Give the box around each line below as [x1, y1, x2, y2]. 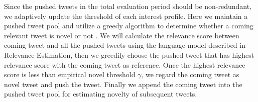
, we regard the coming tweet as [141, 69, 239, 80]
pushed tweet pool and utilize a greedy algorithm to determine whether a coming [4, 20, 253, 31]
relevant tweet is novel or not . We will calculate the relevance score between [4, 30, 239, 40]
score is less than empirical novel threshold [4, 69, 136, 80]
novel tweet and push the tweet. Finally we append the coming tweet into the [4, 79, 242, 89]
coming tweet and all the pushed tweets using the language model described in [4, 40, 245, 50]
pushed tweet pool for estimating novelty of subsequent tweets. [4, 89, 197, 99]
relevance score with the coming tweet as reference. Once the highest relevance [4, 59, 245, 70]
